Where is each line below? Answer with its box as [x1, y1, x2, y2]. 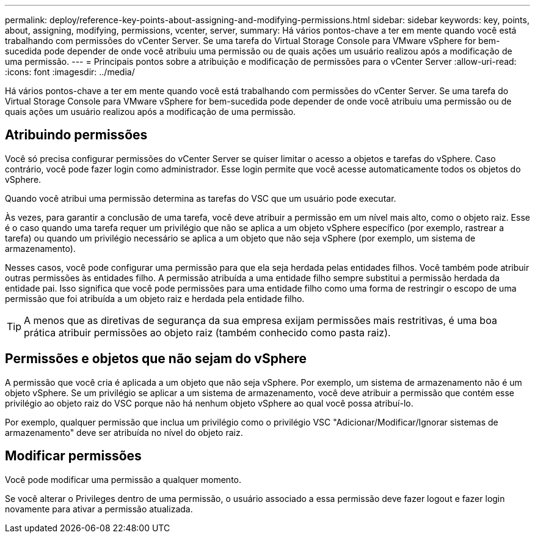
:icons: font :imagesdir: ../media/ [5, 67, 135, 77]
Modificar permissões [5, 448, 142, 464]
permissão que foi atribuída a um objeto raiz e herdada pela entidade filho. [5, 293, 305, 304]
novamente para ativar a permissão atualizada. [5, 503, 193, 514]
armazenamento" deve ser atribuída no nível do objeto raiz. [5, 427, 243, 438]
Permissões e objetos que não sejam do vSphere [5, 351, 307, 367]
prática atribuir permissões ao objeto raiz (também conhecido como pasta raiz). [24, 326, 391, 339]
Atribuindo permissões [5, 127, 148, 143]
